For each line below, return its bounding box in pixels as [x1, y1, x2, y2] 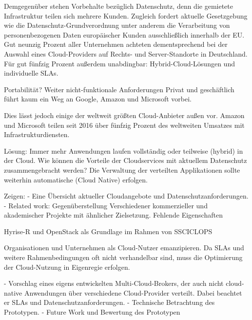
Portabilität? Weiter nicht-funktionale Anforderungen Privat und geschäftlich [4, 84, 234, 94]
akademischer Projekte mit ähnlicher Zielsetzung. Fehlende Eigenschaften [4, 210, 223, 220]
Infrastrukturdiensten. [4, 129, 70, 140]
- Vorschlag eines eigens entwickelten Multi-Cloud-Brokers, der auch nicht [4, 278, 224, 288]
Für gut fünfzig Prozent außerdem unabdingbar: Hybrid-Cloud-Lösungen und [4, 58, 235, 68]
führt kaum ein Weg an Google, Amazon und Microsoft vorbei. [4, 94, 192, 104]
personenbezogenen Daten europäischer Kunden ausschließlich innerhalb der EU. [4, 29, 245, 40]
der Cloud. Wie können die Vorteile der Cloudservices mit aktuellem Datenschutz [4, 155, 247, 165]
